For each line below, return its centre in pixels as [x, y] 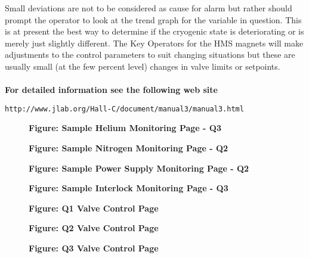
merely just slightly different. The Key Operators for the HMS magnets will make [154, 43]
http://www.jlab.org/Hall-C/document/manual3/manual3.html [124, 109]
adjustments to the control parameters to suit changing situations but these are [150, 55]
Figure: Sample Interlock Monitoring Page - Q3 [129, 188]
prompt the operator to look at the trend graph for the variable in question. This [153, 19]
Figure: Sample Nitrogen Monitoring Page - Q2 [129, 148]
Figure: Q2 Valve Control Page [94, 228]
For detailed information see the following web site [111, 90]
